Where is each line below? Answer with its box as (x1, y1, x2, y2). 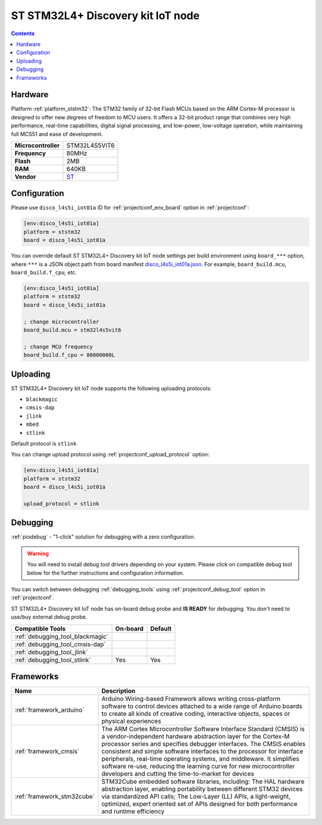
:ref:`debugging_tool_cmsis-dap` (14, 640, 107, 648)
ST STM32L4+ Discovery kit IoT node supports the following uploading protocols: (11, 385, 212, 392)
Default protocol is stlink (11, 440, 77, 447)
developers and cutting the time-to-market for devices (101, 770, 255, 778)
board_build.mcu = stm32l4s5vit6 (23, 326, 122, 333)
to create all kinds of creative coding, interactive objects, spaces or (101, 710, 290, 718)
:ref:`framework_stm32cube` (14, 792, 95, 801)
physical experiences (101, 717, 162, 725)
